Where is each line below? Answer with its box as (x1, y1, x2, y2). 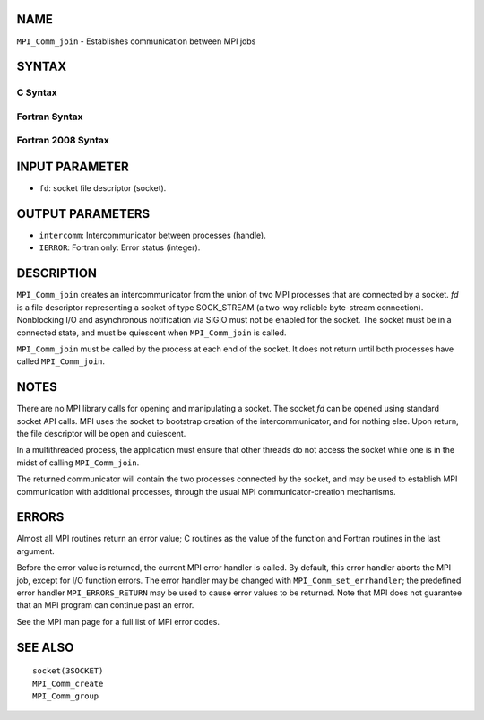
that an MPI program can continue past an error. (16, 600, 194, 611)
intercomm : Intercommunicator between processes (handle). (39, 230, 266, 241)
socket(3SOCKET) (32, 666, 104, 676)
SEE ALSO (16, 639, 74, 655)
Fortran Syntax (16, 110, 83, 123)
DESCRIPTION (16, 265, 98, 282)
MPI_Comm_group (32, 690, 99, 701)
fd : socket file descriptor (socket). (39, 183, 167, 194)
